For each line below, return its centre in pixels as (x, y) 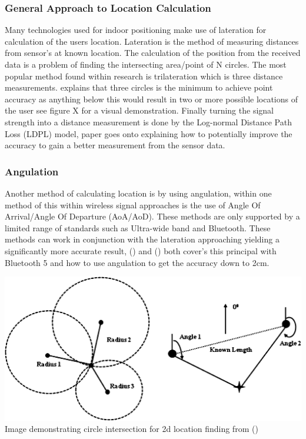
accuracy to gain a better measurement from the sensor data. (115, 145)
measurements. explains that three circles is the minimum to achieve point (139, 87)
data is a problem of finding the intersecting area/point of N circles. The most (146, 64)
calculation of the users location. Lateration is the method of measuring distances (152, 41)
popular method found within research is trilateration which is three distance (144, 76)
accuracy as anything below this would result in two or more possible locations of (151, 99)
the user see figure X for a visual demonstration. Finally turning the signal (139, 110)
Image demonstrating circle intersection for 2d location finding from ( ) (132, 429)
